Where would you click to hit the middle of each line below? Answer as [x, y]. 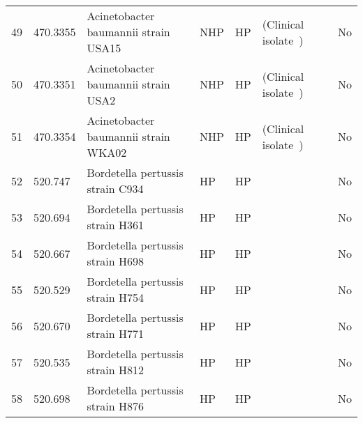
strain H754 [115, 297]
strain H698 [115, 261]
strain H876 [115, 406]
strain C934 [115, 189]
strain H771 [115, 333]
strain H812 [115, 370]
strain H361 [115, 225]
